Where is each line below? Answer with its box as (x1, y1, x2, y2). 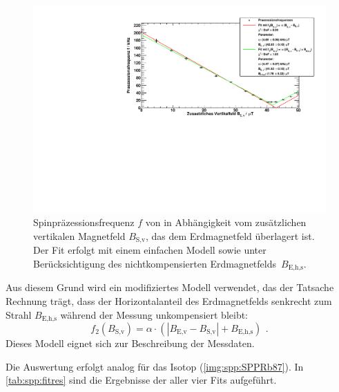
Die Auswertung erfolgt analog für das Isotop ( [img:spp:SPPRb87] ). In (6, 359, 304, 373)
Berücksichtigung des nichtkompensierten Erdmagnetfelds (33, 256, 276, 270)
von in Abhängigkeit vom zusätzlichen (145, 215, 307, 230)
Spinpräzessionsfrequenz (33, 215, 135, 230)
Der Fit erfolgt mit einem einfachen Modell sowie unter (33, 243, 267, 257)
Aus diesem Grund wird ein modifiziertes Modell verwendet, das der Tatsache (6, 280, 334, 295)
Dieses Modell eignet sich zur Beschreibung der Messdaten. (6, 335, 255, 350)
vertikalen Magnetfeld (33, 228, 126, 243)
